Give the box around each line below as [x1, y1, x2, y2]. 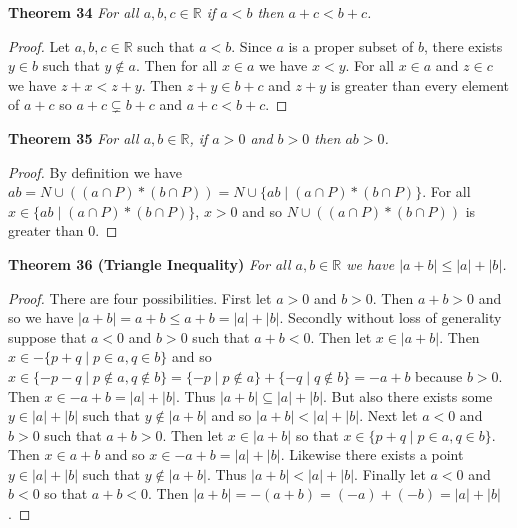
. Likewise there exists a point [280, 444, 464, 465]
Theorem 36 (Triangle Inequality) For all [8, 253, 291, 274]
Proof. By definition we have [8, 161, 182, 182]
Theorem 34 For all [8, 2, 139, 22]
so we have [8, 307, 74, 328]
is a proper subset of [288, 35, 414, 56]
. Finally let [354, 463, 426, 484]
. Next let [359, 405, 418, 426]
